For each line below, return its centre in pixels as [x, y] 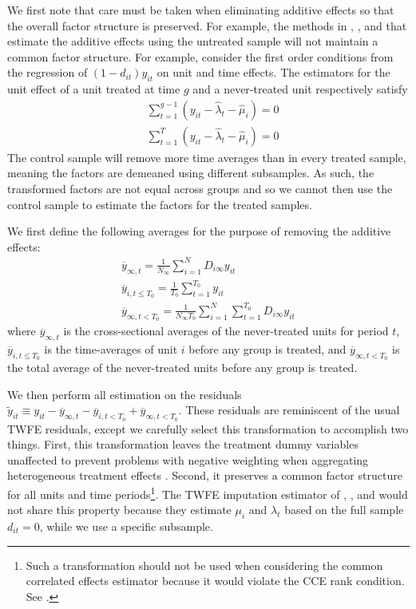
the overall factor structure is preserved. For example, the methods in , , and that [207, 25]
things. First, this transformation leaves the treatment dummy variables [183, 444]
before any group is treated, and [267, 348]
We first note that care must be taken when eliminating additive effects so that [201, 10]
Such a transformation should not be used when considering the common [204, 565]
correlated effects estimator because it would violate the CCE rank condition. [215, 581]
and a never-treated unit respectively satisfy [300, 89]
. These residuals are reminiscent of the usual [289, 410]
